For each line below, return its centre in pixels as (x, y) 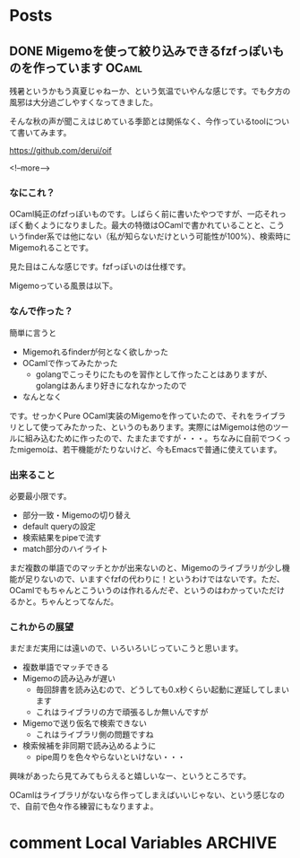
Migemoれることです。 (51, 248)
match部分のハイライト (65, 548)
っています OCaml (94, 68)
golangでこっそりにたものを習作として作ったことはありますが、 (154, 374)
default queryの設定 (59, 526)
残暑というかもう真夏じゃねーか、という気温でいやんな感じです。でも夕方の (150, 91)
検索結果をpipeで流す (62, 537)
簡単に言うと (33, 332)
